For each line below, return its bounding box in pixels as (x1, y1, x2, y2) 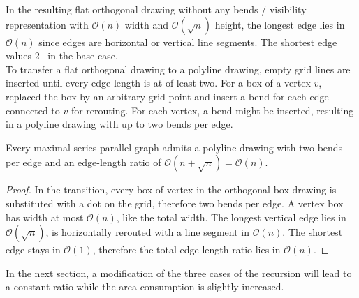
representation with (6, 17, 89, 31)
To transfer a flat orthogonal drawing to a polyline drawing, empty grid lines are (6, 61, 351, 76)
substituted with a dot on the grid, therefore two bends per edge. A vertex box (6, 195, 344, 210)
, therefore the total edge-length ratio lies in (92, 242, 281, 257)
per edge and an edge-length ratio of (6, 155, 161, 170)
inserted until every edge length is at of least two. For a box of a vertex (6, 75, 311, 90)
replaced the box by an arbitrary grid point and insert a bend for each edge (6, 89, 329, 103)
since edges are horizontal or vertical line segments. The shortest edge (38, 34, 337, 49)
